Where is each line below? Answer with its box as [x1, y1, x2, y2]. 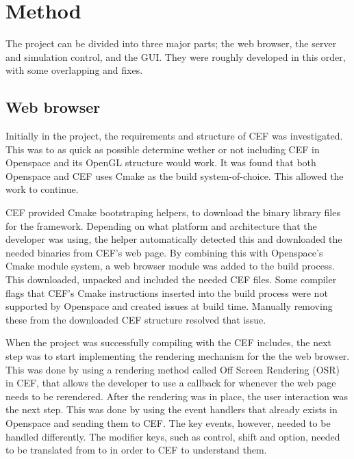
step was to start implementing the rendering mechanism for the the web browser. [5, 349, 350, 363]
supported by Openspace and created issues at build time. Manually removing [5, 299, 333, 313]
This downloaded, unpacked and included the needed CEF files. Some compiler [5, 272, 337, 287]
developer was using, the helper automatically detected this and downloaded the [5, 232, 342, 246]
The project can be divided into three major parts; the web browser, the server [5, 36, 337, 51]
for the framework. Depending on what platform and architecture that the [5, 218, 317, 233]
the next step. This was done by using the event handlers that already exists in [5, 402, 338, 417]
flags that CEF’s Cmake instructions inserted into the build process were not [5, 285, 328, 300]
